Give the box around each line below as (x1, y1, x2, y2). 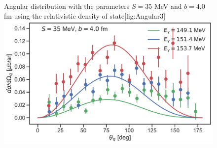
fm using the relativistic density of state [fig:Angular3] (4, 10, 166, 21)
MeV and (154, 1, 182, 11)
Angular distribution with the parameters (4, 1, 130, 11)
